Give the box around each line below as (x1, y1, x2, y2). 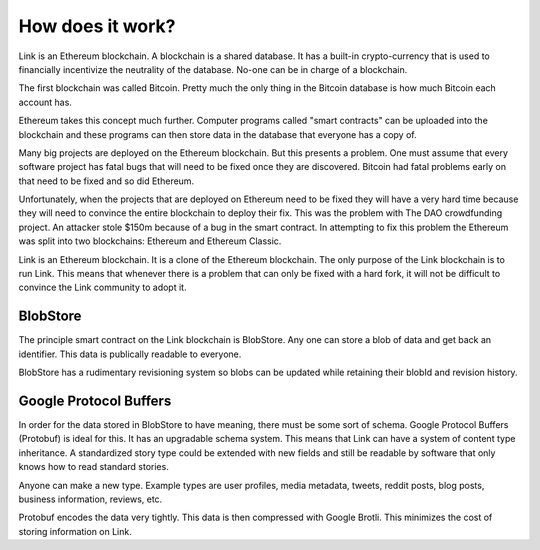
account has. (18, 96, 72, 108)
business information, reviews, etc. (18, 493, 163, 505)
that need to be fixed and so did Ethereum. (18, 175, 195, 187)
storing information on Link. (18, 525, 132, 537)
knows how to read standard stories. (18, 461, 169, 473)
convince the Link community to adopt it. (18, 281, 187, 294)
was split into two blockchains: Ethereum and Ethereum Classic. (18, 235, 282, 247)
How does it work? (18, 15, 176, 37)
